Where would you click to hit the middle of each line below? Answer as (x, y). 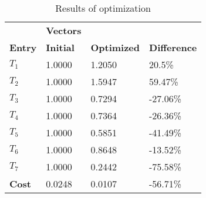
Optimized (115, 47)
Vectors (64, 30)
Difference (173, 47)
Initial (60, 47)
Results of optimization (103, 8)
